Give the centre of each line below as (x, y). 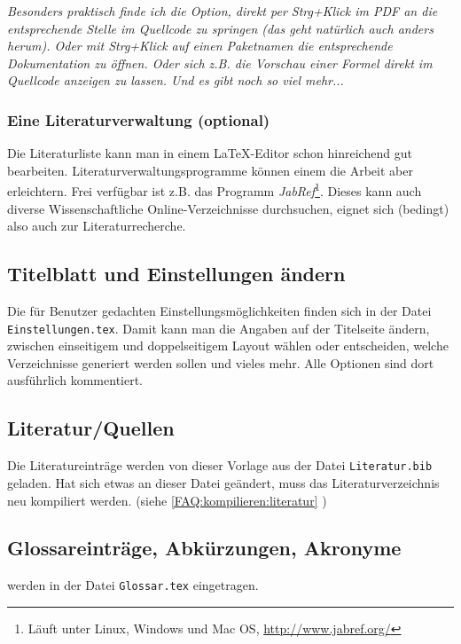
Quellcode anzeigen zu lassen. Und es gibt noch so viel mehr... (176, 80)
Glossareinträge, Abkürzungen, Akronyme (204, 548)
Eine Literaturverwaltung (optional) (139, 119)
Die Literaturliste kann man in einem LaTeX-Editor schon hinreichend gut (210, 153)
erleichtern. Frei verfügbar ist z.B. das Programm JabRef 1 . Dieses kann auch (215, 190)
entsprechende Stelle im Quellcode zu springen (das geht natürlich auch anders (220, 28)
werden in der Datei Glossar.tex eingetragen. (133, 585)
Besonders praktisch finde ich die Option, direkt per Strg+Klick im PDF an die (223, 11)
